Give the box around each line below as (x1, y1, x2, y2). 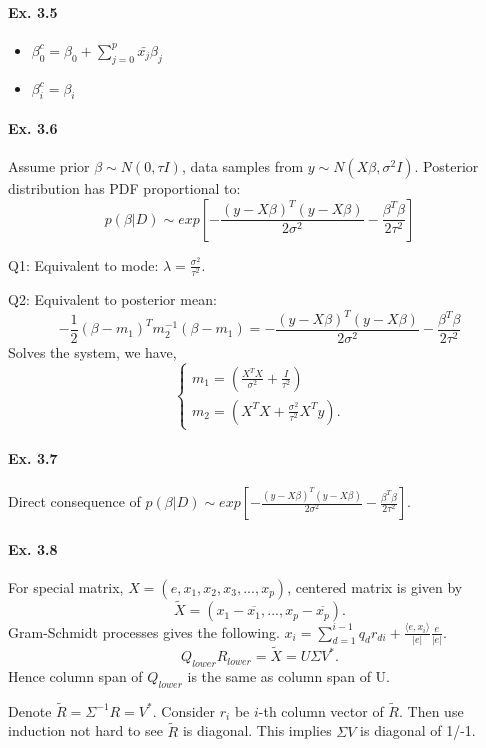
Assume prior (8, 156, 90, 177)
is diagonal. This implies (182, 720, 332, 741)
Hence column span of (8, 665, 143, 686)
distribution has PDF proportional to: (8, 178, 241, 199)
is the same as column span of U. (187, 665, 391, 686)
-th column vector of (258, 700, 384, 721)
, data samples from (181, 156, 304, 177)
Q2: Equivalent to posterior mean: (8, 288, 217, 309)
